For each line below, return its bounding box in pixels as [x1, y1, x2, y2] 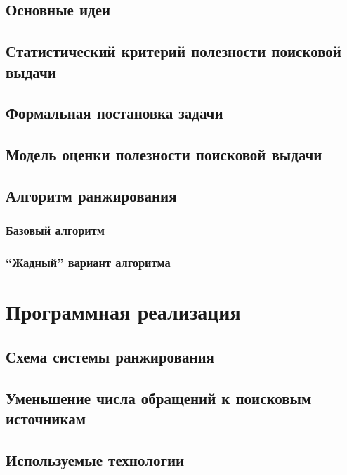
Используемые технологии [6, 448, 185, 470]
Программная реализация [6, 297, 241, 326]
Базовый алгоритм [6, 221, 105, 239]
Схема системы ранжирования [6, 345, 214, 367]
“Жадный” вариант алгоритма [6, 254, 171, 271]
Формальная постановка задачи [6, 102, 223, 124]
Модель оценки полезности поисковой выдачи [6, 143, 322, 165]
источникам [6, 407, 86, 429]
